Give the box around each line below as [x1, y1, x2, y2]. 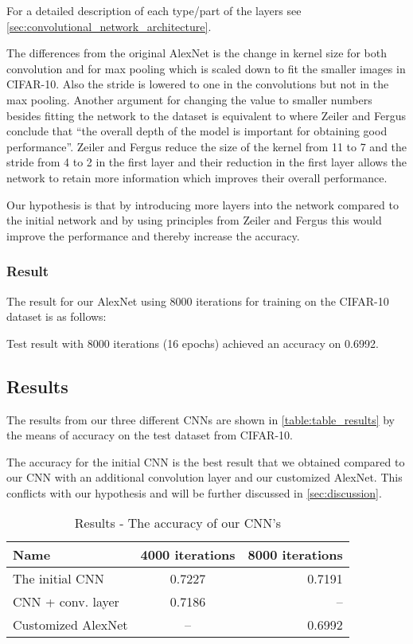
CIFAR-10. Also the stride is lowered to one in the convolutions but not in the [6, 76, 389, 92]
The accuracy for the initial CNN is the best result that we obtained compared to [6, 453, 405, 470]
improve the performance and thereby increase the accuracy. [6, 227, 300, 244]
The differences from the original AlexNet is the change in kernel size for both [6, 45, 387, 61]
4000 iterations [140, 545, 236, 564]
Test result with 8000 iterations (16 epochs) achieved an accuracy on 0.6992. [6, 334, 379, 351]
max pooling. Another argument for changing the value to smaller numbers [6, 91, 372, 107]
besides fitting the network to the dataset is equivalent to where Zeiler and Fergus [6, 107, 406, 123]
